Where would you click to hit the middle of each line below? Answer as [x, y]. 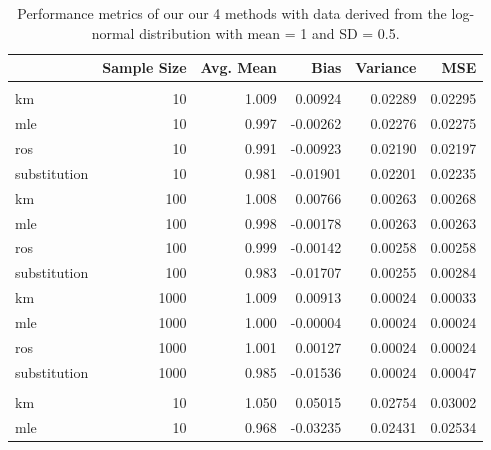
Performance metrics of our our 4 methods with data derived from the [232, 13]
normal [113, 32]
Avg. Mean [238, 67]
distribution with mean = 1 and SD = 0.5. [269, 32]
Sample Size [144, 67]
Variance [386, 67]
